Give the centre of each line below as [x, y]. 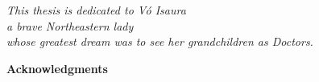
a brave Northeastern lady [70, 25]
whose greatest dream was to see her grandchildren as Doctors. [160, 41]
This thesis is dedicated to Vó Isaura [96, 10]
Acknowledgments [57, 68]
